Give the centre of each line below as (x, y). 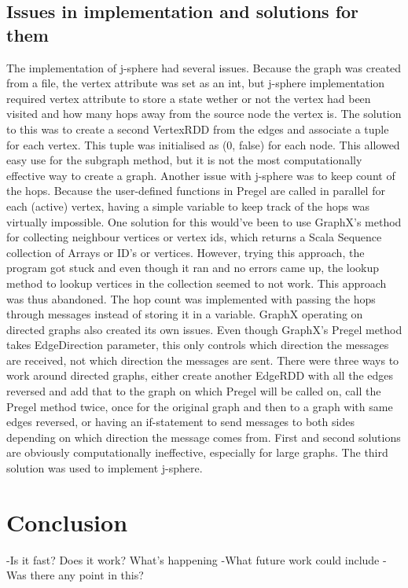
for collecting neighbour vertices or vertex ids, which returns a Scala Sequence (194, 237)
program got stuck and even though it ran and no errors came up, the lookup (193, 268)
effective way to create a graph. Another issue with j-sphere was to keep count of (201, 175)
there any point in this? (87, 575)
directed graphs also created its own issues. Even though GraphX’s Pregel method (204, 329)
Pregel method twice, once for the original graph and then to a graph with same (200, 406)
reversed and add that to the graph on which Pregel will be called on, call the (194, 391)
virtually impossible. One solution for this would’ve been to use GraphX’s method (204, 221)
